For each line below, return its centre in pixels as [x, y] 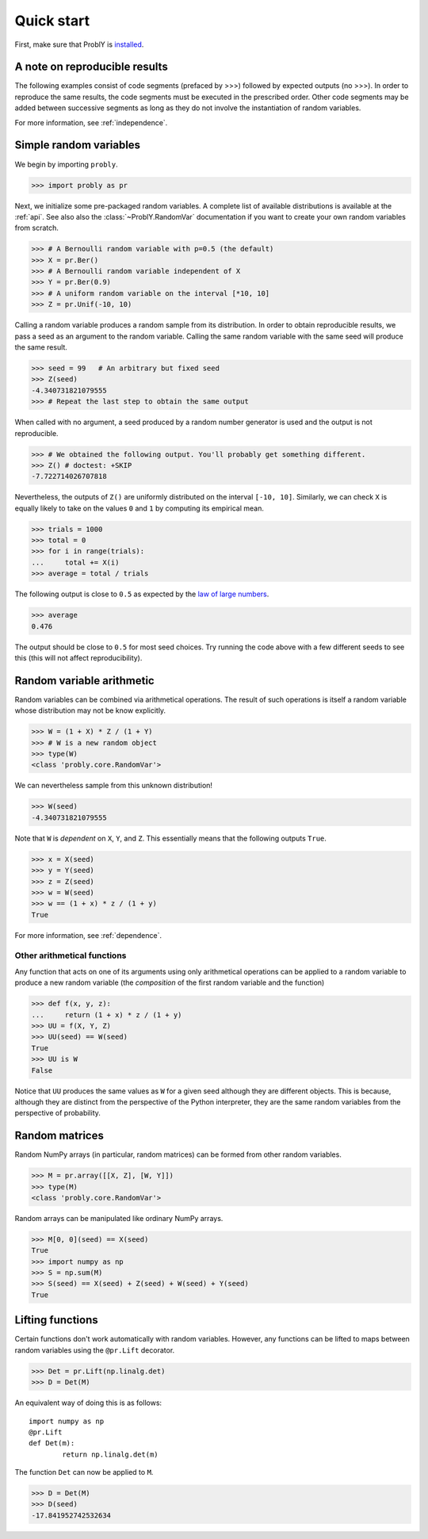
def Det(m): [52, 1443]
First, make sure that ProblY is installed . [79, 44]
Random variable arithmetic [84, 681]
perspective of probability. [57, 1113]
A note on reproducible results [91, 67]
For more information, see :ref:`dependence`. [88, 935]
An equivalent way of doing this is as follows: [88, 1403]
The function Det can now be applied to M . [84, 1472]
